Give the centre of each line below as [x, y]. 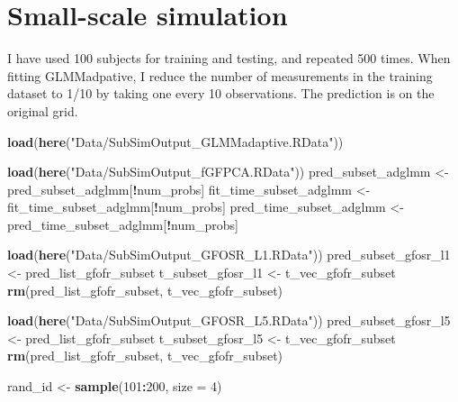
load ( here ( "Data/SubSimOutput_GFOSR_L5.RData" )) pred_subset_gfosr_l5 [229, 320]
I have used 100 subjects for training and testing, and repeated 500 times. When [229, 58]
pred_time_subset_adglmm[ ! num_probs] [123, 224]
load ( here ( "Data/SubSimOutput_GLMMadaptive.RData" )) [175, 141]
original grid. [43, 110]
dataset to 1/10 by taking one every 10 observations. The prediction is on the [221, 93]
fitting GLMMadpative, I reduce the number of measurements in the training [220, 75]
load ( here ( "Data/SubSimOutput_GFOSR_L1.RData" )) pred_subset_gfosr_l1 [229, 255]
